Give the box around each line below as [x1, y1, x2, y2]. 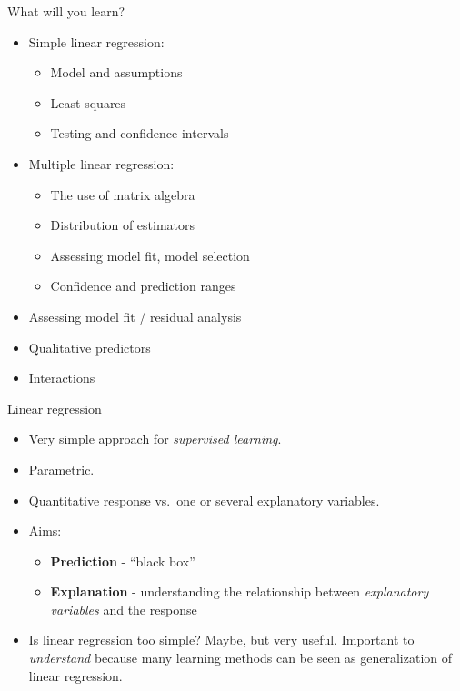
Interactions [28, 368, 95, 387]
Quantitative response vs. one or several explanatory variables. [28, 490, 380, 509]
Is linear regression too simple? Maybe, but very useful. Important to [28, 630, 415, 649]
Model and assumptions [50, 63, 183, 82]
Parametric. [28, 459, 95, 478]
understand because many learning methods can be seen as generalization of [28, 648, 453, 667]
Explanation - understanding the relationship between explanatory [50, 582, 429, 601]
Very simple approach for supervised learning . [28, 429, 282, 448]
